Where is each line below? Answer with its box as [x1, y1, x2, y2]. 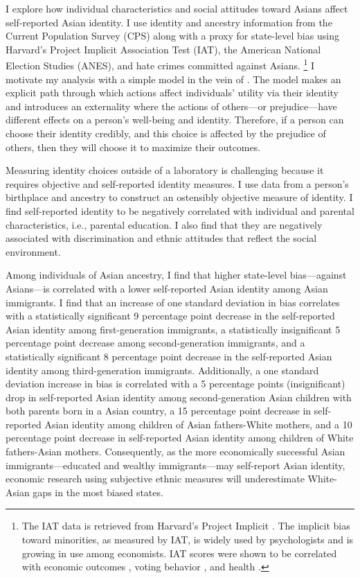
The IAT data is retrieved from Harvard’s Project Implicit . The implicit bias [21, 518, 350, 533]
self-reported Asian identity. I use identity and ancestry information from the [6, 15, 332, 29]
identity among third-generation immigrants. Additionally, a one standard [6, 362, 319, 377]
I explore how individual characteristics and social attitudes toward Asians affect [6, 1, 348, 15]
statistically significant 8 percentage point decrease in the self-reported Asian [6, 349, 332, 363]
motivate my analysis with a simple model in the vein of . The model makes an [6, 71, 341, 86]
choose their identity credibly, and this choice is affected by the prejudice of [6, 126, 326, 140]
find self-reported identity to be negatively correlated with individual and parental [6, 203, 354, 218]
